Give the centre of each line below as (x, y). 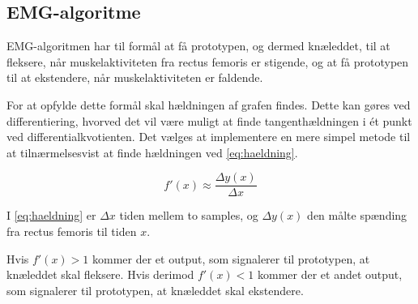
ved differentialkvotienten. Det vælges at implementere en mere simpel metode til (209, 137)
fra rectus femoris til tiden (72, 231)
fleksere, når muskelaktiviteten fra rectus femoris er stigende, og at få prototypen (208, 61)
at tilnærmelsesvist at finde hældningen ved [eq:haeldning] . (152, 152)
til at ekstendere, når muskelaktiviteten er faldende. (135, 77)
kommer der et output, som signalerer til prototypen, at (231, 258)
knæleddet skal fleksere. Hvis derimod (100, 274)
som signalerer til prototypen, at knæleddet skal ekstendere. (155, 290)
